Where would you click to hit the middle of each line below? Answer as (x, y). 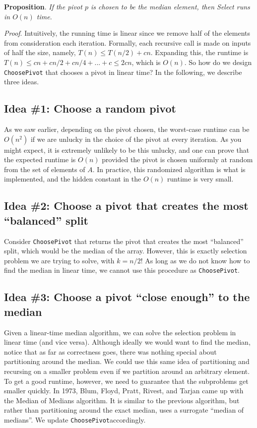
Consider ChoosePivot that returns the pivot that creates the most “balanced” (124, 241)
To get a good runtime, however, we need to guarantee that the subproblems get (126, 381)
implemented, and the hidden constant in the (73, 179)
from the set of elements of (45, 169)
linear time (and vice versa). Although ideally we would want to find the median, (127, 342)
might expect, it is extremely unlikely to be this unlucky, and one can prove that (127, 150)
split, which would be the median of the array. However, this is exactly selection (126, 251)
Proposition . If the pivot (43, 6)
